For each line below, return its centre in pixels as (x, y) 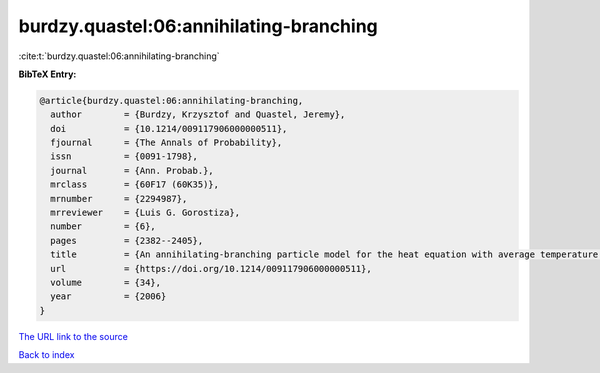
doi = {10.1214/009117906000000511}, (169, 128)
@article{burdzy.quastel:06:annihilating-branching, (171, 100)
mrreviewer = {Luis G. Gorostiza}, (145, 213)
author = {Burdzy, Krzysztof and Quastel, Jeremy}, (198, 114)
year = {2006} (108, 296)
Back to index (46, 355)
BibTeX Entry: (47, 74)
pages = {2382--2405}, (127, 240)
